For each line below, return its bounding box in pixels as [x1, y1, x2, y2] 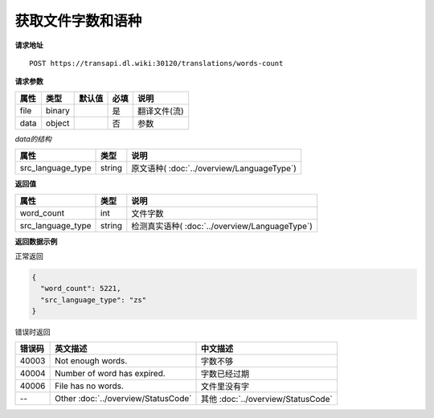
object [45, 117, 70, 129]
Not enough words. [55, 355, 128, 367]
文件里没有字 [200, 381, 249, 392]
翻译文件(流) [137, 105, 184, 117]
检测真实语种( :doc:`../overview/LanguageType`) [131, 220, 313, 232]
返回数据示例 [14, 236, 58, 246]
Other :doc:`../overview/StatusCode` [55, 393, 192, 404]
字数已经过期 [200, 368, 249, 379]
